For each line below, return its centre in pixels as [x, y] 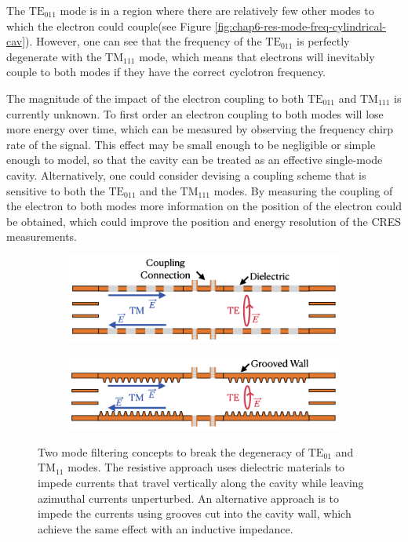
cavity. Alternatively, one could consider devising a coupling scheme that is [186, 175]
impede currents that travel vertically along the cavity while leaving [201, 482]
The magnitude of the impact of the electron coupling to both [155, 98]
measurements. [42, 236]
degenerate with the [54, 56]
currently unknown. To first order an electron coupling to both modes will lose [195, 113]
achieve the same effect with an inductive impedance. [166, 528]
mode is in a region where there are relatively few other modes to [217, 10]
